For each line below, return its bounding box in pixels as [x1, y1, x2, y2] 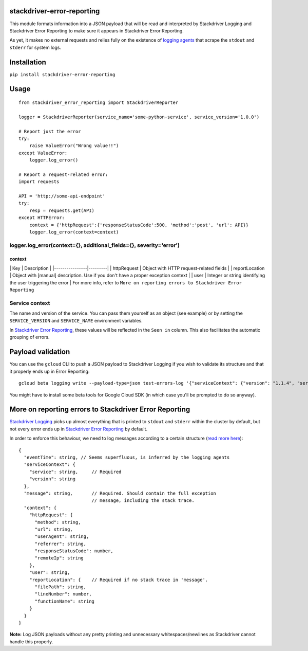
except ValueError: [18, 150, 68, 156]
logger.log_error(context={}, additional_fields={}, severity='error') [9, 242, 180, 249]
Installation [9, 58, 46, 66]
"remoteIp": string [34, 555, 84, 561]
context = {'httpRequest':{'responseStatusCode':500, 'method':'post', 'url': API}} [29, 222, 249, 228]
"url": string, [34, 526, 73, 532]
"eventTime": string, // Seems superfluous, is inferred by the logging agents [24, 455, 230, 460]
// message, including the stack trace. [91, 498, 195, 503]
